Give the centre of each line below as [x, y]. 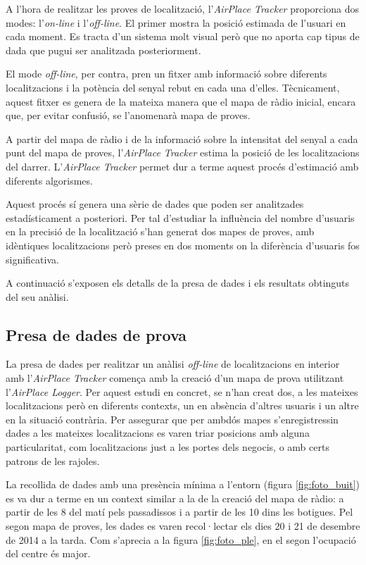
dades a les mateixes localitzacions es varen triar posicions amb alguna [158, 433]
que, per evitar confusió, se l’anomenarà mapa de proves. [128, 115]
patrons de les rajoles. [53, 460]
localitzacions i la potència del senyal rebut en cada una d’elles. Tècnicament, [173, 87]
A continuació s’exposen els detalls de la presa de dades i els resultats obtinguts [178, 283]
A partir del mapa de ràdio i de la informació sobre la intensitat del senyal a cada [182, 138]
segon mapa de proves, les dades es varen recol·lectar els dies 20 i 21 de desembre [183, 526]
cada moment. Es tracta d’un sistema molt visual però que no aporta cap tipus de [183, 36]
